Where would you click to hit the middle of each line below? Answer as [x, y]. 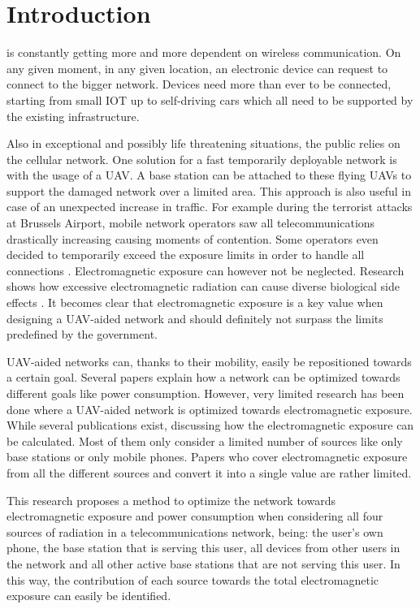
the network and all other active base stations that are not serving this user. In [204, 563]
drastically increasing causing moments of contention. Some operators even [193, 238]
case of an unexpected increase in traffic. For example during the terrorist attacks [210, 207]
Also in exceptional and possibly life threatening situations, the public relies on [204, 143]
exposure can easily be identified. [89, 596]
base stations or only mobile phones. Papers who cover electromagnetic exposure [207, 457]
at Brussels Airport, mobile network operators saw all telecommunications [191, 223]
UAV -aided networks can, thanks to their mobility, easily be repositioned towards [209, 361]
